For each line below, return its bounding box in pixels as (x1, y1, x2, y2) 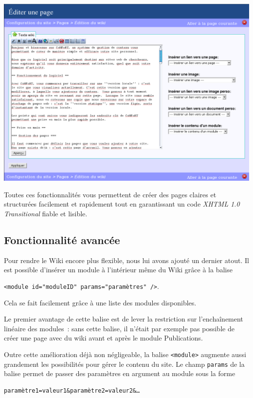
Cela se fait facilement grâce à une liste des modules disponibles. (4, 297, 197, 307)
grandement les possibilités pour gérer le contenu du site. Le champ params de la (4, 359, 245, 369)
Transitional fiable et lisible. (4, 208, 88, 219)
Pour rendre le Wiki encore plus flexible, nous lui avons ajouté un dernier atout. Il (4, 255, 249, 265)
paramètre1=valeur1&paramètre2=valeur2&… (4, 387, 140, 394)
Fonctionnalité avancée (4, 232, 120, 247)
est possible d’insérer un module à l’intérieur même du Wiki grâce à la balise (4, 265, 233, 275)
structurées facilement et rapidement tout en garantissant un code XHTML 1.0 (4, 199, 240, 209)
